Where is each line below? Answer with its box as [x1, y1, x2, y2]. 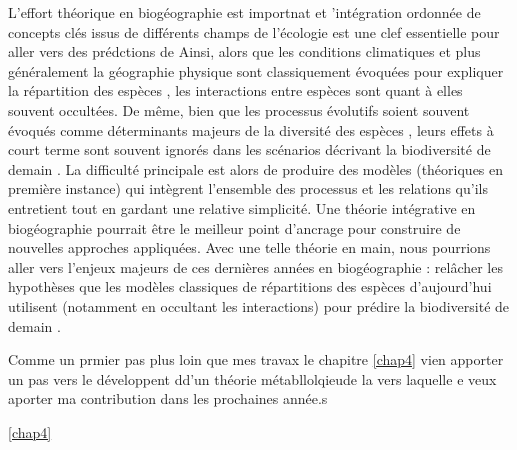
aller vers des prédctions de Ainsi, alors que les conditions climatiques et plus [8, 41, 481, 62]
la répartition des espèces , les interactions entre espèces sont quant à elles [8, 80, 463, 101]
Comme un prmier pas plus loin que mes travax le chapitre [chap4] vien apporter [8, 349, 504, 370]
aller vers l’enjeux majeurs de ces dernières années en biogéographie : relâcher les [8, 256, 503, 277]
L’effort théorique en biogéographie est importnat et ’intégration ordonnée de [8, 2, 481, 22]
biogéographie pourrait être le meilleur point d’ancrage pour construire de [8, 217, 461, 238]
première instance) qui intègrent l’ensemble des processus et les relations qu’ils [8, 178, 488, 199]
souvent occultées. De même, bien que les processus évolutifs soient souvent [8, 99, 470, 120]
